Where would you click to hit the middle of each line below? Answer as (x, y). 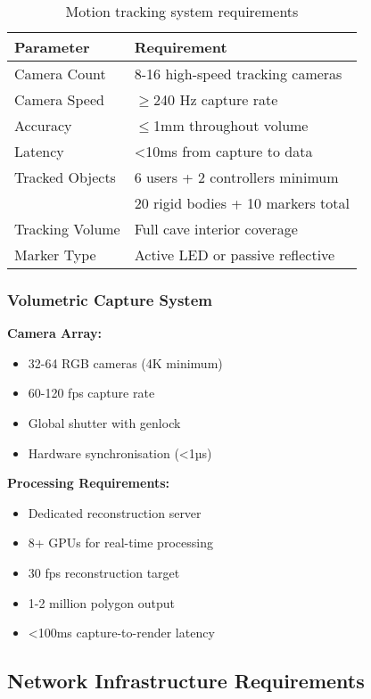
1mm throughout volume (231, 125)
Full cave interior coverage (216, 229)
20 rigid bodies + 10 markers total (242, 203)
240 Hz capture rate (216, 99)
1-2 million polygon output (101, 602)
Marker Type (55, 255)
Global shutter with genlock (104, 423)
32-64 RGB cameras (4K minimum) (125, 362)
